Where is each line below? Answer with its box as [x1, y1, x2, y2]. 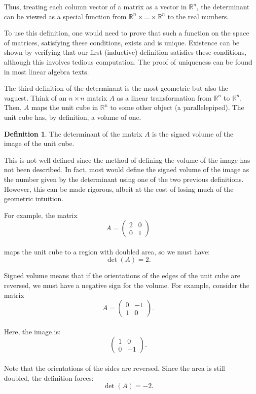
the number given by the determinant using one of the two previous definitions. [4, 174, 244, 184]
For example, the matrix [4, 210, 77, 220]
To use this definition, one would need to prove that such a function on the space [4, 28, 249, 38]
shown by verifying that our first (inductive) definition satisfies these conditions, [4, 47, 247, 57]
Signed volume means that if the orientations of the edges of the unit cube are [4, 270, 241, 281]
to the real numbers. [167, 11, 229, 21]
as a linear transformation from [116, 92, 212, 103]
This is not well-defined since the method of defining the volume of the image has [4, 154, 250, 165]
